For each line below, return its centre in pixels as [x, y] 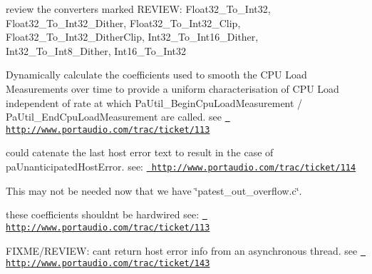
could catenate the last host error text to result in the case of [140, 152]
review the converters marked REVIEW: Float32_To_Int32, [138, 9]
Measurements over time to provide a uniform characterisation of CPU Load [172, 88]
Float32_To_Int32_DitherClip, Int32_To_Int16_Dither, [132, 37]
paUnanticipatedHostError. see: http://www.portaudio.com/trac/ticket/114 [181, 167]
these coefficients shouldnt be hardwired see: [103, 214]
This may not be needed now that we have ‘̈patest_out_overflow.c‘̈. [154, 190]
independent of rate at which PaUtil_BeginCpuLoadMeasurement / [154, 102]
